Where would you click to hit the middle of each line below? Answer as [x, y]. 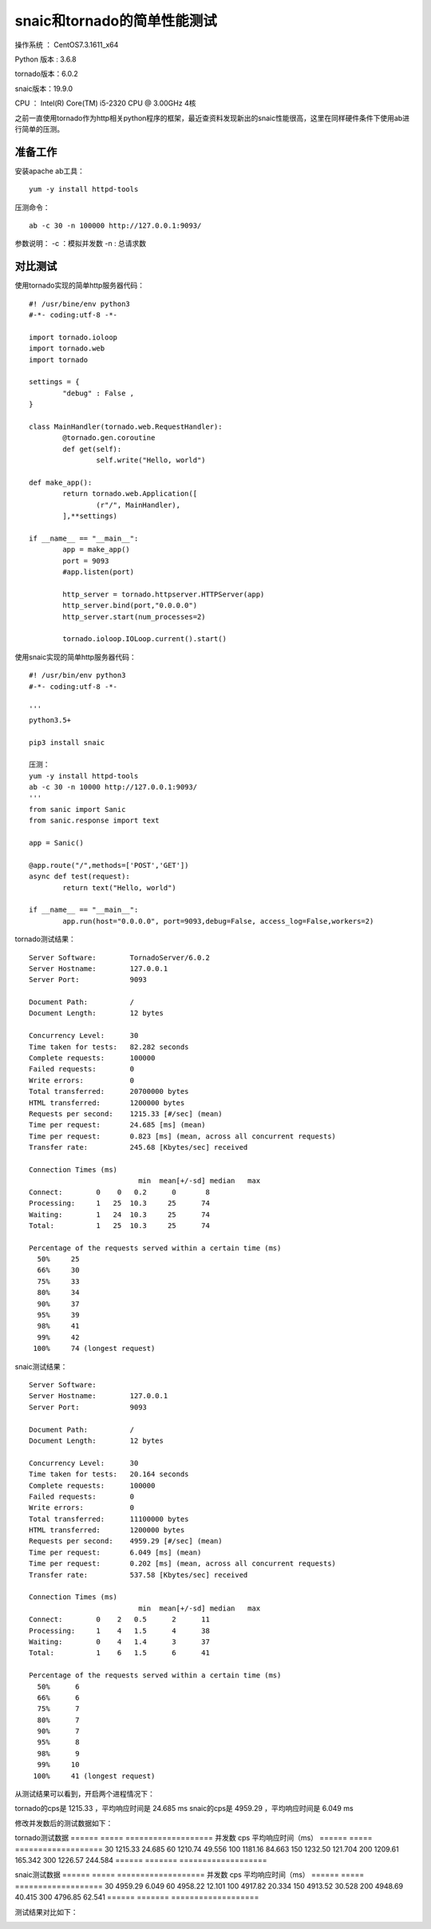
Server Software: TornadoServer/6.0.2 [120, 957]
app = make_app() [97, 550]
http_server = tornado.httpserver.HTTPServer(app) [164, 594]
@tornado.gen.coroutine [109, 438]
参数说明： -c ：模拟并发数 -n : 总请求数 [81, 244]
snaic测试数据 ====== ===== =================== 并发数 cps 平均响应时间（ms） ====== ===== [190, 1875]
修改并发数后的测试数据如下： [64, 1823]
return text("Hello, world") [120, 887]
